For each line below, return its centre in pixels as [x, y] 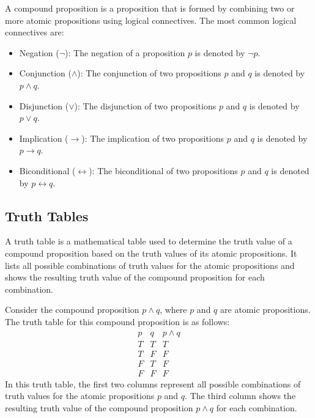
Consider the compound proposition [72, 310]
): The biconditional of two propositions [163, 170]
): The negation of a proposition [125, 52]
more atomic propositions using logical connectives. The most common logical [151, 20]
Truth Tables [47, 215]
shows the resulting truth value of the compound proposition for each [135, 277]
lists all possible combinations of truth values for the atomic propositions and [150, 265]
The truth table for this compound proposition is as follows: [117, 321]
